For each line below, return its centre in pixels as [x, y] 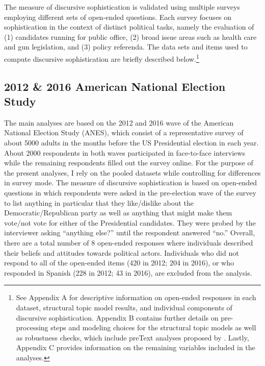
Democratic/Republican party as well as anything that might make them [118, 213]
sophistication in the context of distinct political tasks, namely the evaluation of [129, 27]
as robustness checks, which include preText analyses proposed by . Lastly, [132, 337]
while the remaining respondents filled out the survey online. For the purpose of [129, 163]
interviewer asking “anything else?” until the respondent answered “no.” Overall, [130, 233]
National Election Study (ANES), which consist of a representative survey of [124, 132]
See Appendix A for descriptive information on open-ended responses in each [136, 297]
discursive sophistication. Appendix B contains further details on [117, 317]
